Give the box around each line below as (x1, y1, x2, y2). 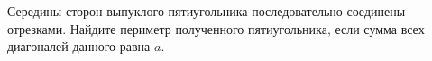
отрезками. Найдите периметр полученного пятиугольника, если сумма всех (7, 19, 425, 38)
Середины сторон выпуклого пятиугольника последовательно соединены (7, 2, 406, 20)
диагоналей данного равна (7, 37, 151, 56)
